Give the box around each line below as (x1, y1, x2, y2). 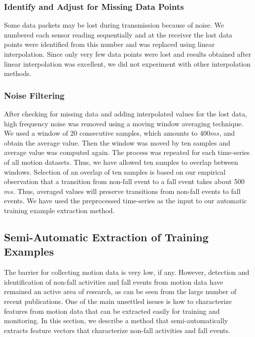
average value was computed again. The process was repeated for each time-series (4, 147, 250, 157)
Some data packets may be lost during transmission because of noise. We (4, 20, 224, 30)
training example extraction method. (4, 205, 115, 215)
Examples (4, 244, 54, 259)
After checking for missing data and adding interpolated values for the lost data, (4, 109, 247, 118)
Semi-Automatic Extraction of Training (4, 229, 209, 244)
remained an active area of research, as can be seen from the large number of (4, 286, 237, 297)
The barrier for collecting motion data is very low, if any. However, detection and (4, 267, 250, 277)
